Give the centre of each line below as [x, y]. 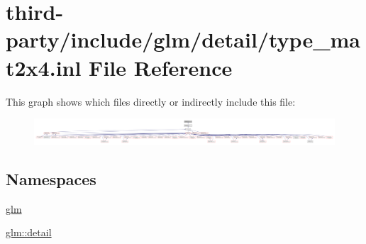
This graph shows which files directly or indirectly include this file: [151, 101]
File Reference [161, 67]
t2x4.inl [44, 67]
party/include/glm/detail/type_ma [183, 39]
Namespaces [51, 178]
